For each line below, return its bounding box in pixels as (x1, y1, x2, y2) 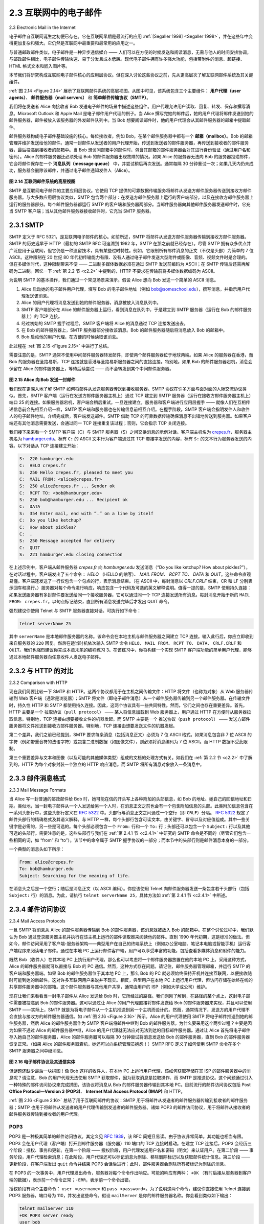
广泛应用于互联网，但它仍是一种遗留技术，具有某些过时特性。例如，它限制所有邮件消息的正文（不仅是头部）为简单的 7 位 (9, 247, 254, 253)
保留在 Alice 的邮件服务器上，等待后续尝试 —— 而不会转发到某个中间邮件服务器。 (9, 365, 174, 372)
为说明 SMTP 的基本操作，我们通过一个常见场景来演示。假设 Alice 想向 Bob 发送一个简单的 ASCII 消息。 (9, 277, 219, 283)
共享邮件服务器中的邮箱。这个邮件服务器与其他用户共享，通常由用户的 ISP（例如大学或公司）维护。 (9, 984, 210, 990)
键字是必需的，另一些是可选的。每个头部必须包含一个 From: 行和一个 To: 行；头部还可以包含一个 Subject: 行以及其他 (9, 823, 250, 829)
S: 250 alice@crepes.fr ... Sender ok (19, 483, 115, 489)
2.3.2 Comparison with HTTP (9, 680, 68, 685)
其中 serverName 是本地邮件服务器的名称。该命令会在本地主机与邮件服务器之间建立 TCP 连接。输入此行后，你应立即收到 (9, 633, 254, 639)
